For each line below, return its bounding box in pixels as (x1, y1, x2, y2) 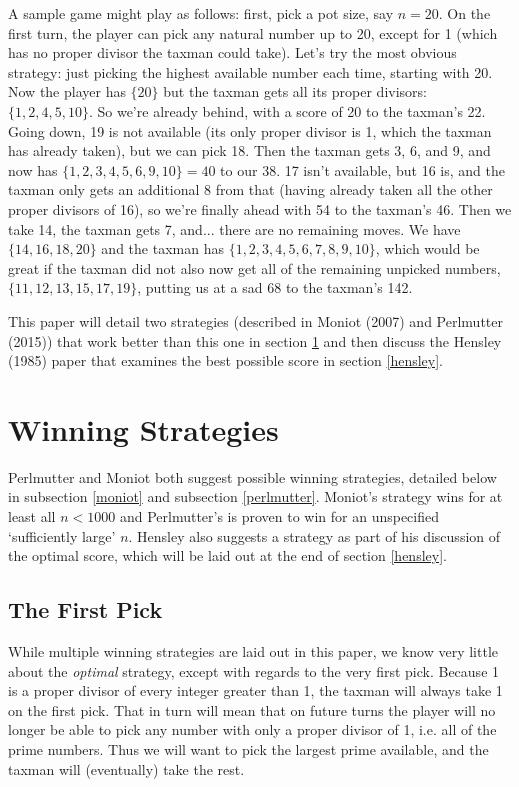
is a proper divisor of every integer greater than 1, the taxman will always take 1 (8, 680, 503, 701)
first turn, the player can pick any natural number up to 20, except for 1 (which (8, 22, 498, 43)
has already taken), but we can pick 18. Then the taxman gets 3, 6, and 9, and (8, 140, 491, 161)
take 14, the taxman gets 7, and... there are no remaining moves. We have (8, 218, 461, 239)
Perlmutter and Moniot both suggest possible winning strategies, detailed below (8, 466, 497, 487)
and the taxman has (101, 238, 224, 259)
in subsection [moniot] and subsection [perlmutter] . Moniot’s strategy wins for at (8, 486, 503, 507)
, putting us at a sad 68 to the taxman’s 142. (137, 277, 413, 298)
